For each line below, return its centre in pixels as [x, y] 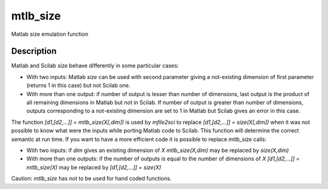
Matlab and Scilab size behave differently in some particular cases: [95, 66]
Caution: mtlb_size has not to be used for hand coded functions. [91, 179]
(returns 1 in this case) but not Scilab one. [78, 86]
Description [34, 51]
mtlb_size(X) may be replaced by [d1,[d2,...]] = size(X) [94, 167]
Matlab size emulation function [50, 34]
